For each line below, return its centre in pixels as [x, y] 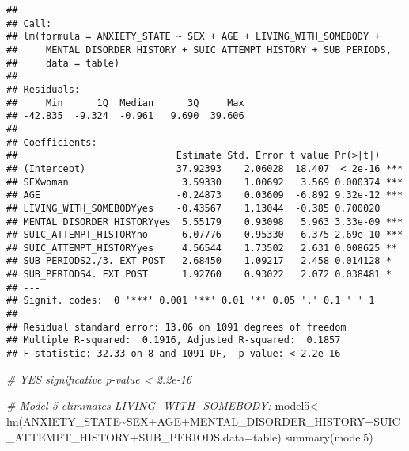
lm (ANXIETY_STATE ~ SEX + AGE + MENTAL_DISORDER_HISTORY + [190, 420]
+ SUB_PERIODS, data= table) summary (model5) [252, 436]
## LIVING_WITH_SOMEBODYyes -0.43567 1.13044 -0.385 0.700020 [193, 208]
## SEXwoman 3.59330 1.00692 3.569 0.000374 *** [205, 182]
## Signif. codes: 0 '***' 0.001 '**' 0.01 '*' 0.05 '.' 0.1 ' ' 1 [191, 301]
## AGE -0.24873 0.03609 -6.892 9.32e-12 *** [205, 195]
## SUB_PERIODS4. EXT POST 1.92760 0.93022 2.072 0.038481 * [199, 275]
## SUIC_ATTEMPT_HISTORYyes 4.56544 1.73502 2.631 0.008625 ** [202, 248]
